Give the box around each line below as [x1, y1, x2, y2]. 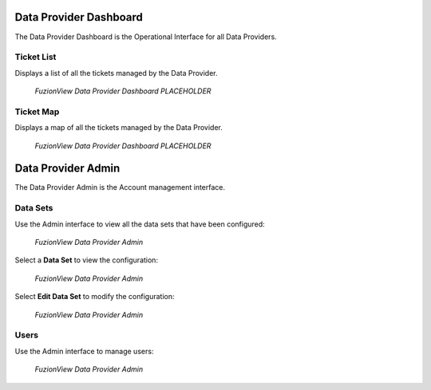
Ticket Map [14, 106, 60, 117]
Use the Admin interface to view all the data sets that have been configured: [14, 219, 265, 229]
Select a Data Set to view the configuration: [14, 255, 159, 265]
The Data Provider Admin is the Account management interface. [14, 183, 226, 192]
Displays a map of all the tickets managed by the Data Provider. [14, 123, 223, 132]
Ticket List [14, 52, 57, 63]
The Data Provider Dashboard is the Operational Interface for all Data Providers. [14, 32, 277, 41]
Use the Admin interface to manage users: [14, 346, 154, 356]
